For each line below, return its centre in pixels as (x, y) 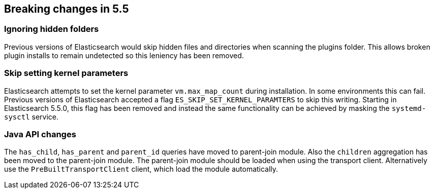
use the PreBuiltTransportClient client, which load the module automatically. (141, 169)
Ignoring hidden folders (52, 29)
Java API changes (40, 134)
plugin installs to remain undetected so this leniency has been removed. (124, 55)
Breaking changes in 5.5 (67, 9)
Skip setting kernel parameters (66, 73)
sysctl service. (32, 117)
